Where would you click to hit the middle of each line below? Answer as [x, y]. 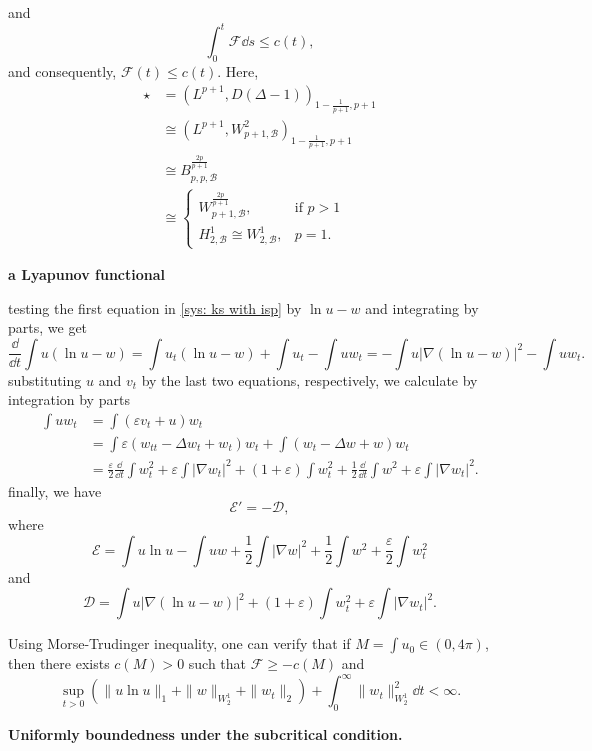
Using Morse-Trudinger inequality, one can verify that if [179, 643]
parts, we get [48, 327]
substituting [45, 379]
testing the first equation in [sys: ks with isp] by [155, 307]
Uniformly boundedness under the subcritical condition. [205, 734]
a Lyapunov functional [87, 274]
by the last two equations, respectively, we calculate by [309, 379]
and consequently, [62, 70]
